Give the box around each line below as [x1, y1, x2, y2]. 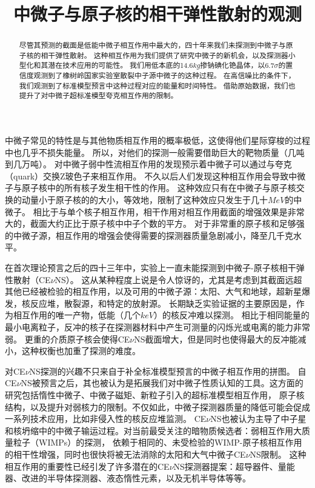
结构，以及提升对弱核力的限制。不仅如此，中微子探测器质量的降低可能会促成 [5, 400, 310, 413]
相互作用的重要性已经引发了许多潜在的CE [5, 460, 170, 472]
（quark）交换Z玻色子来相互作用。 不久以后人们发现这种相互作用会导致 [5, 169, 289, 182]
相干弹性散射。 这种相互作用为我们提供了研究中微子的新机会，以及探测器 [41, 50, 288, 60]
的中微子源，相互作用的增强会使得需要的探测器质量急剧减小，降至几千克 [5, 229, 293, 241]
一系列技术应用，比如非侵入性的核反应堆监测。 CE [5, 412, 207, 425]
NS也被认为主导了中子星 [210, 412, 307, 425]
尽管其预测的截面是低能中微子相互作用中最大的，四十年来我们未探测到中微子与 [19, 40, 286, 50]
